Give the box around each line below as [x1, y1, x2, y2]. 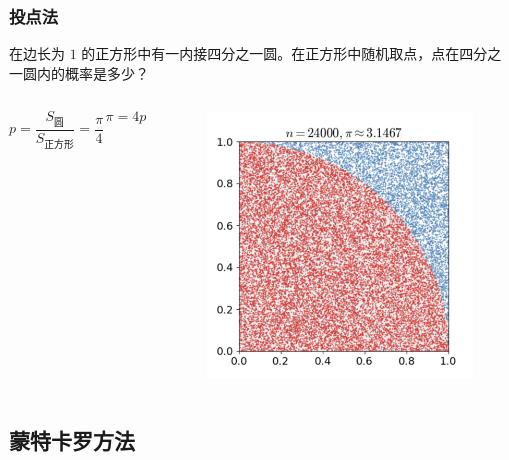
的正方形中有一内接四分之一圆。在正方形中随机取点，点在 [81, 43, 460, 64]
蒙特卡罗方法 [9, 425, 135, 456]
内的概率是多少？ [36, 62, 149, 83]
